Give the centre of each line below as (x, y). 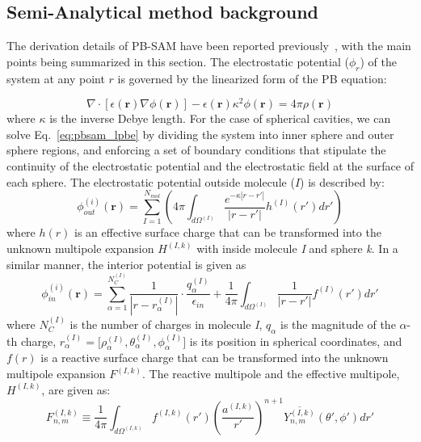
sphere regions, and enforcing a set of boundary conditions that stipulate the (196, 150)
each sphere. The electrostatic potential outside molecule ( (151, 181)
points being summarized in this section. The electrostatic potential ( (178, 61)
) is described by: (342, 181)
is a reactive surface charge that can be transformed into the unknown (215, 358)
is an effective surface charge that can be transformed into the (228, 232)
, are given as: (76, 389)
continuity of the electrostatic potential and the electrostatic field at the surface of (210, 166)
